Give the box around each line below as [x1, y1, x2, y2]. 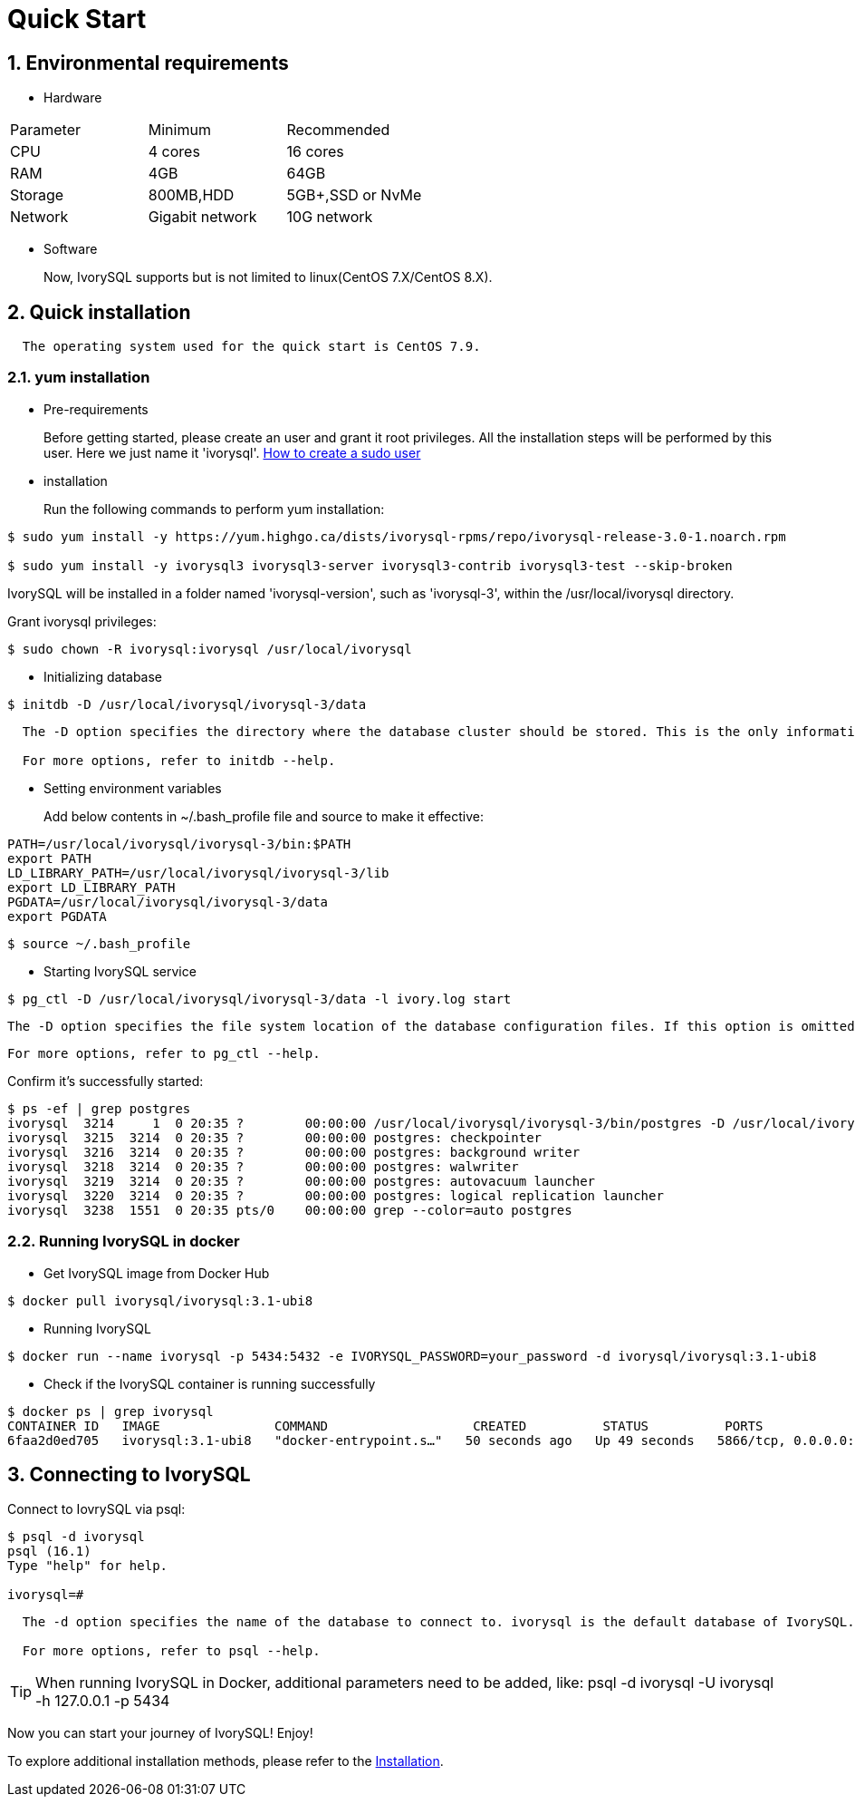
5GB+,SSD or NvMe [286, 186, 422, 205]
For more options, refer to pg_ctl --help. [7, 1045, 321, 1061]
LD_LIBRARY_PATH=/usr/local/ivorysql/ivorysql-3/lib [7, 865, 389, 880]
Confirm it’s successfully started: [7, 1072, 204, 1089]
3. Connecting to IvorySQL [7, 1462, 251, 1486]
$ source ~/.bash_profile [7, 936, 191, 951]
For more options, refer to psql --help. [22, 1644, 321, 1659]
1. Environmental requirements [7, 51, 289, 74]
